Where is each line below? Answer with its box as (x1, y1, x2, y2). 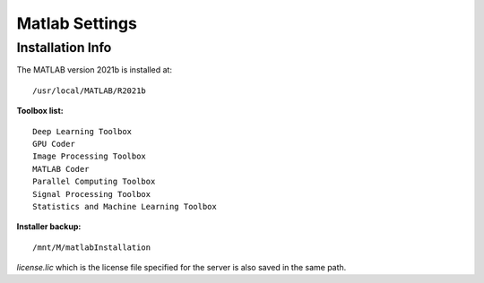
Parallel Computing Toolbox (32, 176, 156, 187)
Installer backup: (16, 221, 82, 232)
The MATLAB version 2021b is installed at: (16, 64, 172, 75)
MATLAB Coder (32, 164, 90, 174)
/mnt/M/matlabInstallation (32, 242, 151, 253)
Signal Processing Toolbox (32, 189, 151, 199)
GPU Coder (32, 139, 75, 149)
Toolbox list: (16, 106, 65, 116)
